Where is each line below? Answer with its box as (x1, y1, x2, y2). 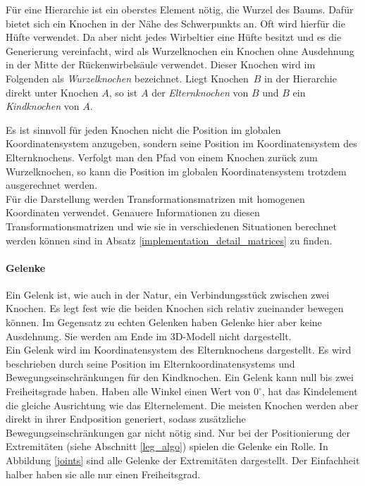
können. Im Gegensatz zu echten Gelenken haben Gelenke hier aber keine (6, 315, 322, 330)
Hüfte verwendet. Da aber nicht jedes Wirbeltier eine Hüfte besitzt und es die (6, 30, 342, 44)
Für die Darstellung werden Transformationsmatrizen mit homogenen (6, 191, 305, 206)
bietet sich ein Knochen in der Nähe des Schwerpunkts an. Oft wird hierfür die (6, 15, 345, 30)
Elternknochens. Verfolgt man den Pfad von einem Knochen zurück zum (6, 149, 318, 164)
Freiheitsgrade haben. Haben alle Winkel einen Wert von (6, 384, 251, 399)
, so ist (109, 85, 138, 99)
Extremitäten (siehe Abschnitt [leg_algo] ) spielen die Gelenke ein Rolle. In (6, 439, 328, 454)
